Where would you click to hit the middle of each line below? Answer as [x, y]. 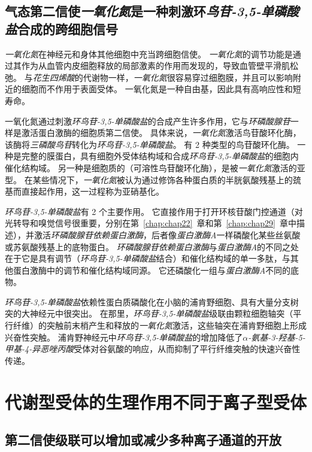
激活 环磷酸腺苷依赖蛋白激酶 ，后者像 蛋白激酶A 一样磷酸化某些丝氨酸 [167, 234]
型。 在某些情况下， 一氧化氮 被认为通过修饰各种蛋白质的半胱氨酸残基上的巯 [153, 179]
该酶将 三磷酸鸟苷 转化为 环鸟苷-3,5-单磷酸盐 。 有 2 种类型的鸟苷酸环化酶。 [150, 144]
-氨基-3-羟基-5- [277, 337]
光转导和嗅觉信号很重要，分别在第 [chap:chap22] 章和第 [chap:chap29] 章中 [151, 223]
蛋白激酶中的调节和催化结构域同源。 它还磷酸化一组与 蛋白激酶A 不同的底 [156, 270]
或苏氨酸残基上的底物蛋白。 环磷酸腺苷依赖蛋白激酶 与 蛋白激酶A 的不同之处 [152, 246]
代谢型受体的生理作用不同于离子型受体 [156, 401]
